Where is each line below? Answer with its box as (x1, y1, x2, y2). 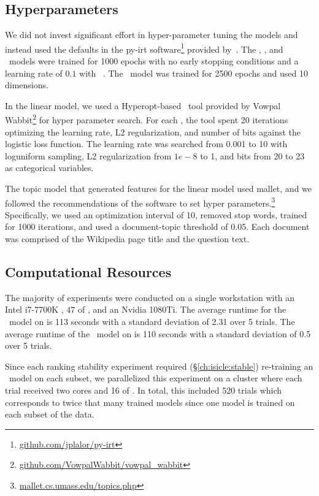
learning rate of (5, 66, 63, 79)
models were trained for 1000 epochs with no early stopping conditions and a (9, 55, 299, 67)
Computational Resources (5, 262, 172, 281)
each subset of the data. (5, 408, 94, 421)
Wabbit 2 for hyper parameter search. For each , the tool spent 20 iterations (5, 112, 288, 126)
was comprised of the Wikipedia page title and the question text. (5, 232, 250, 245)
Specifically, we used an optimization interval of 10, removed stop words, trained (5, 208, 307, 221)
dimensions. (5, 78, 48, 91)
